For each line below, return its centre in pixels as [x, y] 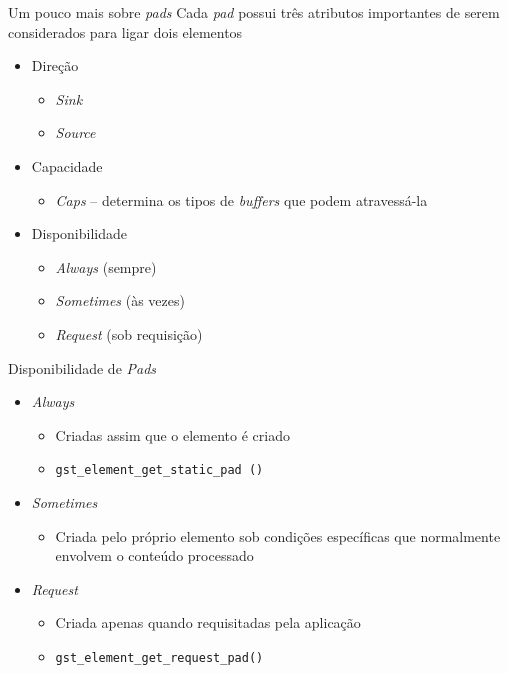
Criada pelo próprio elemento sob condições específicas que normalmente [278, 535]
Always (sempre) [106, 266]
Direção [55, 65]
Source [75, 132]
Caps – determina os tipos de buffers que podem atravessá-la [241, 199]
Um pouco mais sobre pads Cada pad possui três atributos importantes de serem [254, 12]
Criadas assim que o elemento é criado [172, 434]
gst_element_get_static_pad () [159, 470]
